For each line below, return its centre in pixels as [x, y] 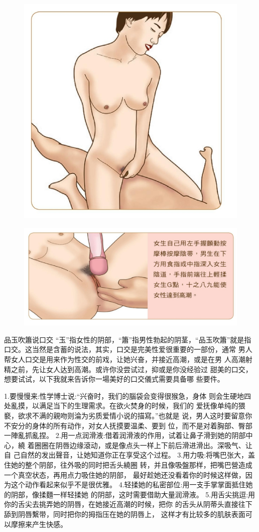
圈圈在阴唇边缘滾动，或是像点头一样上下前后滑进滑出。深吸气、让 [143, 445]
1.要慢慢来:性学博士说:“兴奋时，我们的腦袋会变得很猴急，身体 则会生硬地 [124, 395]
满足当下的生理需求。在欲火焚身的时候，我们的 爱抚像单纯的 [139, 406]
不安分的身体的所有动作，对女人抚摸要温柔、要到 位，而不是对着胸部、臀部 [128, 425]
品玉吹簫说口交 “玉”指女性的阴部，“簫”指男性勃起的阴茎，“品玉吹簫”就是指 [128, 339]
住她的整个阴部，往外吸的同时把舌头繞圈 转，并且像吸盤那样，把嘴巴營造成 [128, 465]
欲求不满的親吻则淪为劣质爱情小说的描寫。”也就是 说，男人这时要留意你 [135, 416]
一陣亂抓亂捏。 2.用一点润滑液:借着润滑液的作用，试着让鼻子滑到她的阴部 [125, 435]
